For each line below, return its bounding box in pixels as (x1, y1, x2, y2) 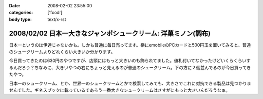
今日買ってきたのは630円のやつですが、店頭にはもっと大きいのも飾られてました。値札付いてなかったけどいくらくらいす (9, 58, 251, 63)
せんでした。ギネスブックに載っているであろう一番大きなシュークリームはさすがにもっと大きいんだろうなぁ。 (9, 87, 230, 93)
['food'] (47, 10, 63, 16)
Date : (9, 3, 20, 8)
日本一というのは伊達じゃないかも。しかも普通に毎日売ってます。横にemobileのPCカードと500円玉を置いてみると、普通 (9, 42, 251, 48)
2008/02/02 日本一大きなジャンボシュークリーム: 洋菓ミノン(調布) (9, 29, 211, 38)
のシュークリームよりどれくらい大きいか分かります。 (9, 49, 115, 55)
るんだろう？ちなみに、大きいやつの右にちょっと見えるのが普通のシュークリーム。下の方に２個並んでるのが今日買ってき (9, 64, 251, 70)
